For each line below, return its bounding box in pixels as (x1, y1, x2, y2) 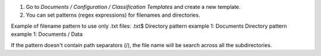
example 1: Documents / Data (11, 31, 83, 38)
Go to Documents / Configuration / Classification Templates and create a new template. (26, 4, 241, 10)
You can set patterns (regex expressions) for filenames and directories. (26, 12, 200, 19)
